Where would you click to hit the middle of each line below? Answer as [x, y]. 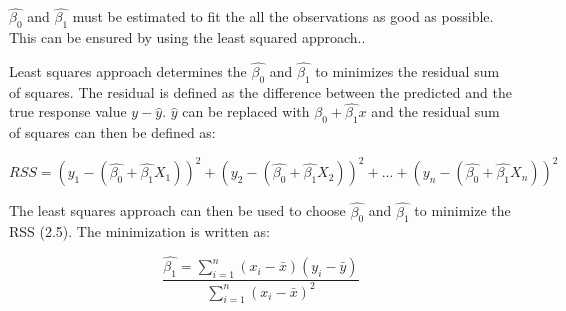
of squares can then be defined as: [112, 132]
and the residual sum [435, 111]
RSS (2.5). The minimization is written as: [139, 231]
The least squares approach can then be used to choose [177, 210]
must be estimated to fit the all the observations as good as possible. [283, 16]
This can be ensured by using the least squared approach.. [187, 37]
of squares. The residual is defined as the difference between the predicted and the [260, 91]
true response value [68, 111]
